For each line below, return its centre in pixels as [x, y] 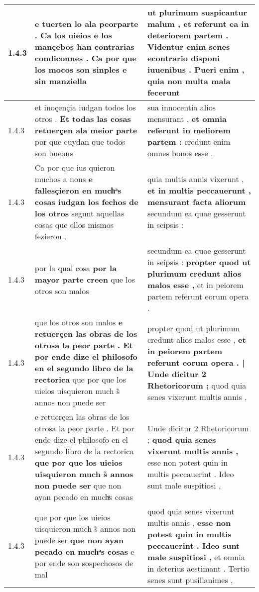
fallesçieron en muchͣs [78, 190]
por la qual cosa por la [76, 268]
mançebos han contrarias [84, 47]
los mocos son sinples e [81, 69]
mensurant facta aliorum [196, 202]
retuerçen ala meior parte [86, 130]
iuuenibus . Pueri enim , [196, 69]
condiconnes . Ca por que [86, 58]
